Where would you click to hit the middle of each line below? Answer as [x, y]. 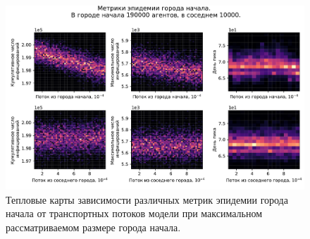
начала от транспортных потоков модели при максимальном [134, 213]
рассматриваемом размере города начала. [93, 227]
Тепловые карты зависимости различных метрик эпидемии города [147, 199]
